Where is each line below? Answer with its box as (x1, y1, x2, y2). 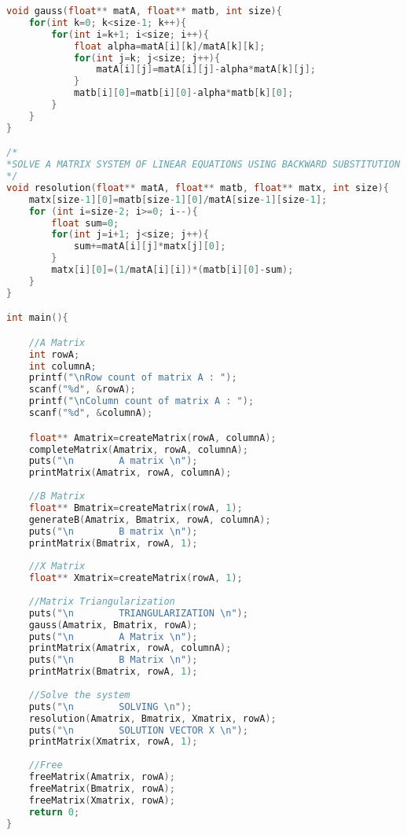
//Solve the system (28, 689, 130, 701)
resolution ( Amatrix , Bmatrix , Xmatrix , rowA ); (28, 712, 277, 724)
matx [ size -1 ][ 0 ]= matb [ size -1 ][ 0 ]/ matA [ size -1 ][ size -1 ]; (28, 193, 328, 205)
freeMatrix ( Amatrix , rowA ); (28, 771, 175, 782)
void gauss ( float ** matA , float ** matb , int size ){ (6, 6, 282, 17)
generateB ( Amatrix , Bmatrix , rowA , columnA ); (28, 513, 271, 525)
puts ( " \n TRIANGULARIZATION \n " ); (28, 607, 248, 619)
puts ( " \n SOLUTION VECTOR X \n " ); (28, 724, 248, 736)
